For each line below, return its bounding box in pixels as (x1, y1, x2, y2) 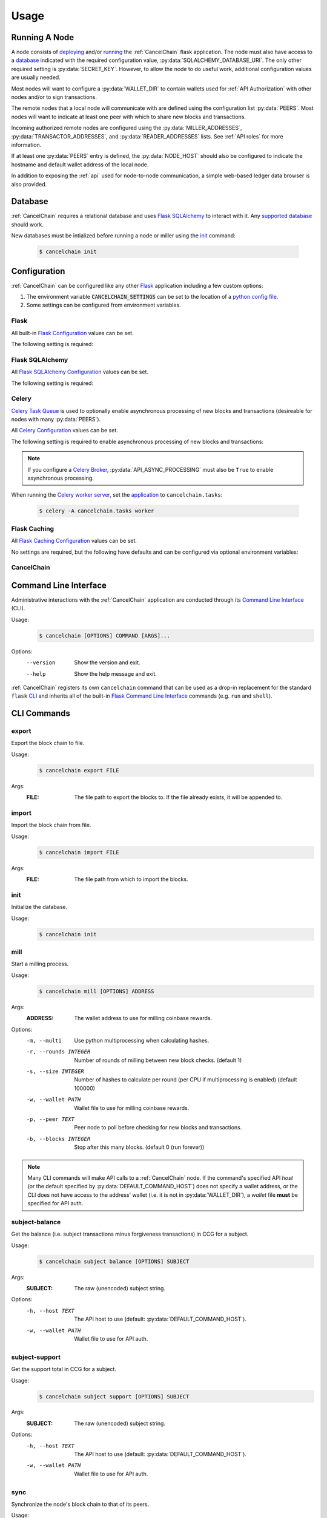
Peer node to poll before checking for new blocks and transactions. (74, 1124, 242, 1131)
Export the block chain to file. (11, 740, 85, 747)
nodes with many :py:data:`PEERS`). (11, 416, 101, 423)
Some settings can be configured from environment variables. (26, 301, 181, 309)
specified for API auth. (27, 1200, 84, 1207)
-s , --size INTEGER (26, 1068, 84, 1075)
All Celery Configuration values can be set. (11, 427, 118, 434)
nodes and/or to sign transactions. (11, 94, 97, 101)
